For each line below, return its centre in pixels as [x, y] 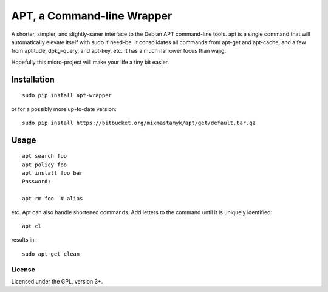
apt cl [32, 226]
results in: [23, 240]
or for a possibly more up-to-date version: [64, 109]
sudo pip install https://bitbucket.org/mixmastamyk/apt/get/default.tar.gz [139, 123]
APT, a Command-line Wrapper [92, 16]
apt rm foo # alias [53, 199]
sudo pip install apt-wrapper [67, 95]
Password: [36, 182]
